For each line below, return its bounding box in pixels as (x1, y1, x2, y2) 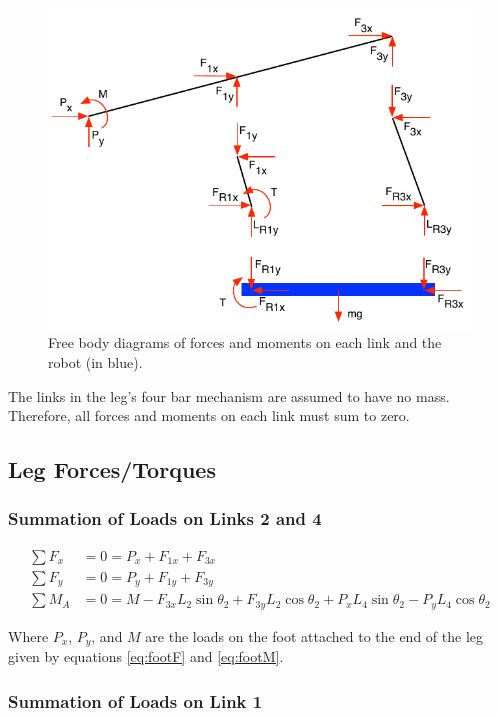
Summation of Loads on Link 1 (8, 688, 263, 713)
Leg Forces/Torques (8, 454, 216, 485)
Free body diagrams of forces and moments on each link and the (48, 332, 442, 353)
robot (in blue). (48, 351, 143, 372)
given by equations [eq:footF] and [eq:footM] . (8, 646, 284, 667)
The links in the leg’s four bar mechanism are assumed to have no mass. (8, 385, 450, 406)
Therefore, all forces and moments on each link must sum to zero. (8, 405, 410, 426)
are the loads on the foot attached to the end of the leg (145, 625, 484, 646)
